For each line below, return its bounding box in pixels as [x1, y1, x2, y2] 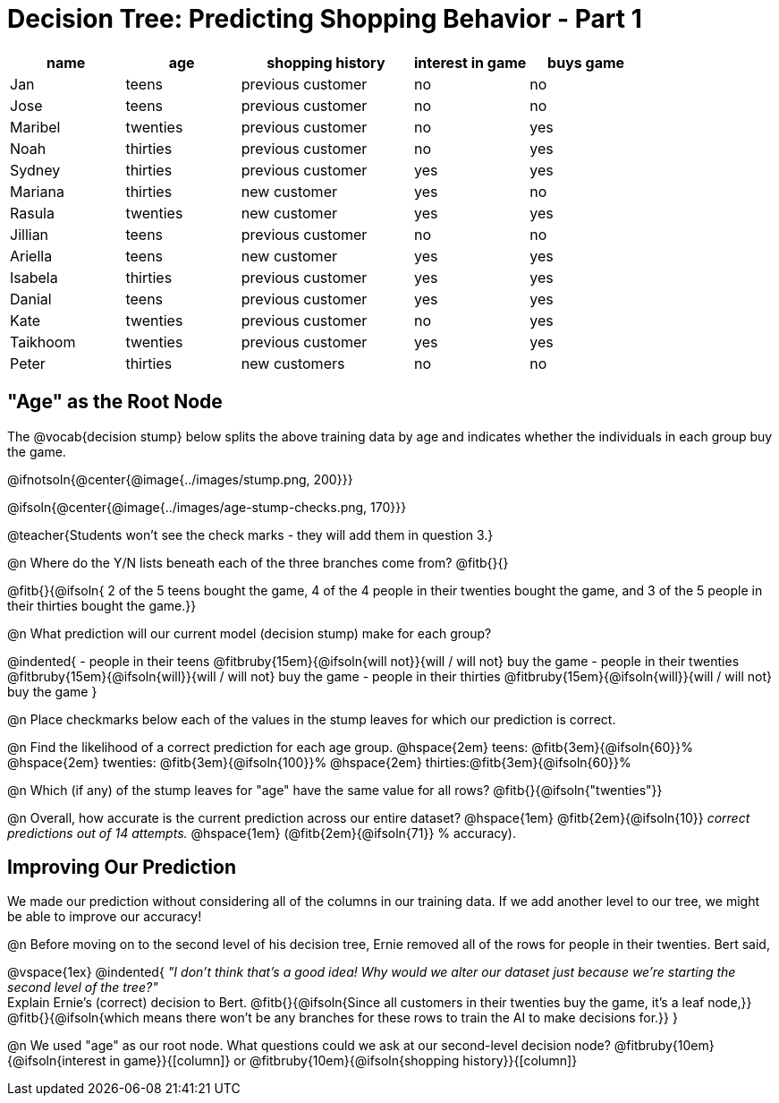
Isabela [10, 268, 58, 286]
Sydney [10, 160, 61, 179]
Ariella [10, 246, 53, 265]
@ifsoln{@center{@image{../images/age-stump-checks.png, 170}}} [7, 499, 407, 515]
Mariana [10, 182, 64, 201]
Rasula [10, 203, 55, 222]
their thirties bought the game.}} [7, 597, 197, 613]
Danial [10, 289, 52, 308]
